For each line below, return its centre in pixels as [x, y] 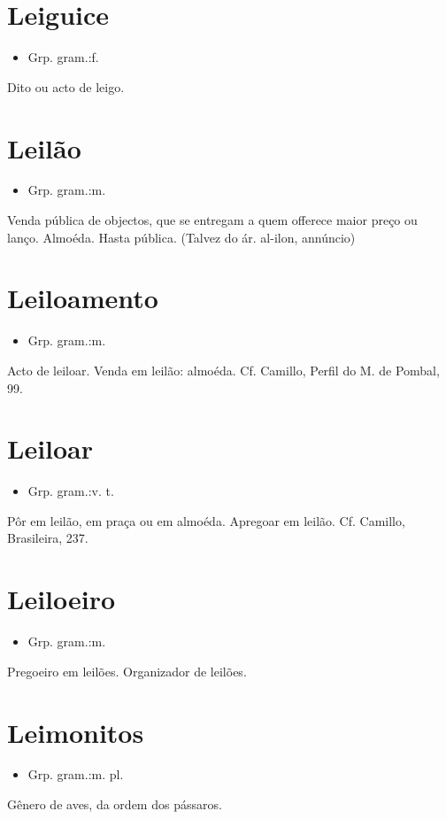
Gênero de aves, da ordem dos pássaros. [115, 804]
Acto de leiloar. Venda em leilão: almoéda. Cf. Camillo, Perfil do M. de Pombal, [223, 370]
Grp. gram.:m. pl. [76, 774]
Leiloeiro [62, 599]
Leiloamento [83, 298]
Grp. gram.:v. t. [71, 491]
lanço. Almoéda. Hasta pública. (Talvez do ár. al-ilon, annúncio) [181, 237]
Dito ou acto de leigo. [66, 86]
